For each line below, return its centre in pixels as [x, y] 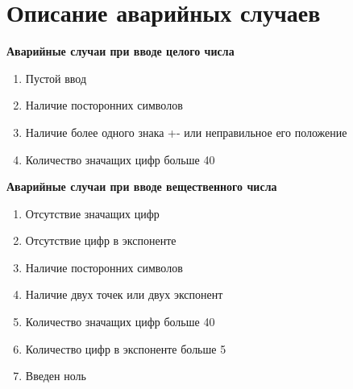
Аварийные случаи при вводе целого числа [120, 51]
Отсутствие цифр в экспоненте [101, 240]
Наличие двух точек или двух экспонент [124, 294]
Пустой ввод [56, 78]
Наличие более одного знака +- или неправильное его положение [186, 132]
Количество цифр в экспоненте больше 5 [126, 348]
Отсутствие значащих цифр [92, 213]
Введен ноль [56, 376]
